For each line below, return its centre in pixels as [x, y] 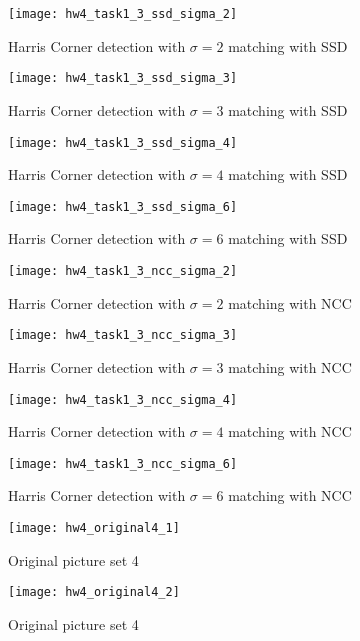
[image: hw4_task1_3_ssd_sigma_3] [123, 78]
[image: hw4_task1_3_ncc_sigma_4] [123, 399]
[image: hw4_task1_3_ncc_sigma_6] [123, 463]
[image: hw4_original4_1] [94, 528]
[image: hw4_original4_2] [94, 592]
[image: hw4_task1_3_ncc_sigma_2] [123, 271]
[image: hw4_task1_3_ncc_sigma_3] [123, 335]
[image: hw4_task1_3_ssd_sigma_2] [123, 14]
